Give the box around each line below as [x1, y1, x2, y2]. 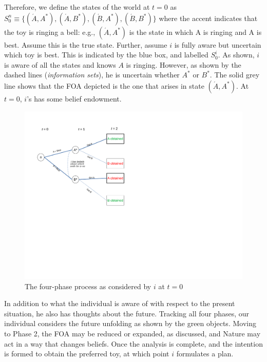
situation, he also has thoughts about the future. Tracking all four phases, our [4, 308, 250, 318]
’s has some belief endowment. [27, 93, 122, 104]
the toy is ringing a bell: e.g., [4, 26, 96, 37]
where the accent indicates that [159, 12, 258, 23]
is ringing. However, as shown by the [126, 59, 241, 70]
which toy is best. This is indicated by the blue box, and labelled [4, 49, 208, 60]
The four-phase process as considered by [25, 280, 151, 291]
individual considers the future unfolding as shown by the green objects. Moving [4, 318, 256, 329]
